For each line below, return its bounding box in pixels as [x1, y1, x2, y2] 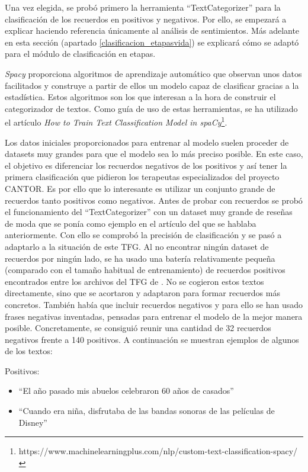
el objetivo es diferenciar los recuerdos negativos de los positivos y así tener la [5, 159, 287, 171]
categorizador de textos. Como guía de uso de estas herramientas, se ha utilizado [5, 102, 298, 114]
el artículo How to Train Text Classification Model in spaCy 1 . [5, 114, 227, 128]
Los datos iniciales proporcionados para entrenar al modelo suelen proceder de [5, 136, 289, 148]
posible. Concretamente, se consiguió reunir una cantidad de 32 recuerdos [5, 322, 271, 334]
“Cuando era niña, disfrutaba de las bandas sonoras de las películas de [18, 404, 275, 417]
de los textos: [5, 345, 53, 357]
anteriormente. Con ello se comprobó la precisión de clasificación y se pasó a [5, 229, 282, 241]
